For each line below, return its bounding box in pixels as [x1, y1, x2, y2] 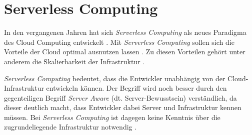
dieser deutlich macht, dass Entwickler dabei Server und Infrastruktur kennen [4, 102, 241, 113]
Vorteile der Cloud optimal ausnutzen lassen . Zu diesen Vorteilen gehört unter [4, 46, 245, 57]
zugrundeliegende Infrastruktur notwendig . [4, 122, 137, 132]
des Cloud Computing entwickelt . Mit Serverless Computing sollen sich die [4, 36, 234, 47]
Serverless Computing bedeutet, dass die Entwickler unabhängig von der [4, 73, 225, 83]
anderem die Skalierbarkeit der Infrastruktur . [4, 56, 145, 66]
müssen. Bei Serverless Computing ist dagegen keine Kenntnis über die [4, 112, 220, 122]
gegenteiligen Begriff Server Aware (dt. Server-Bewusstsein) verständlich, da [4, 92, 237, 103]
